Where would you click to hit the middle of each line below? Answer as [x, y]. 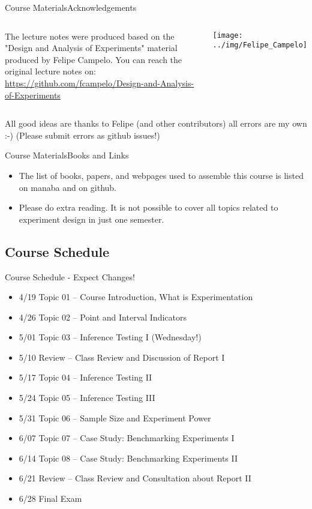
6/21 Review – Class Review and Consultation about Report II [135, 478]
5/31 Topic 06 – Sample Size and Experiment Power [115, 417]
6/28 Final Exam [50, 498]
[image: [228, 35]
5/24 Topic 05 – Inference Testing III [87, 398]
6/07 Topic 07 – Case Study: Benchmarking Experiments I [127, 438]
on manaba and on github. [68, 187]
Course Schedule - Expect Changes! [70, 276]
